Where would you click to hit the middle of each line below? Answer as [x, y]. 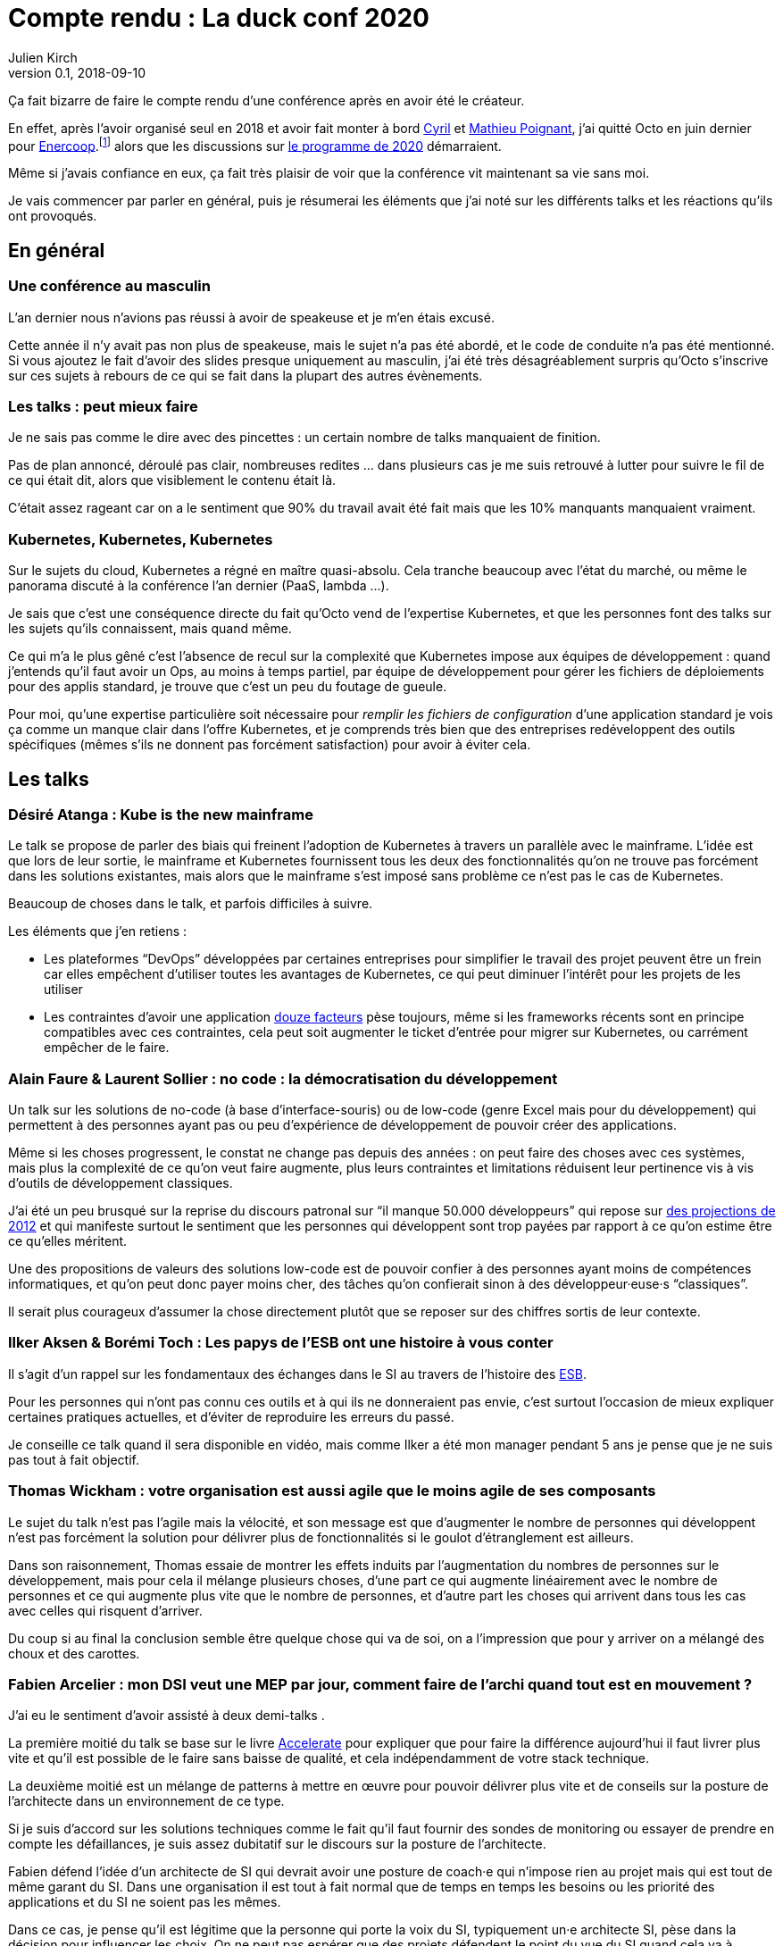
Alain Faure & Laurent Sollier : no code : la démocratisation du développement [283, 1078]
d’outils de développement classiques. [121, 1183]
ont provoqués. [53, 216]
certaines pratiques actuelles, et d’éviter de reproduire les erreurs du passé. [231, 1416]
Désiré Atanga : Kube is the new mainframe [161, 814]
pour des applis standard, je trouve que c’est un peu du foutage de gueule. [228, 687]
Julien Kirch [43, 57]
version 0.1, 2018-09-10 [77, 72]
